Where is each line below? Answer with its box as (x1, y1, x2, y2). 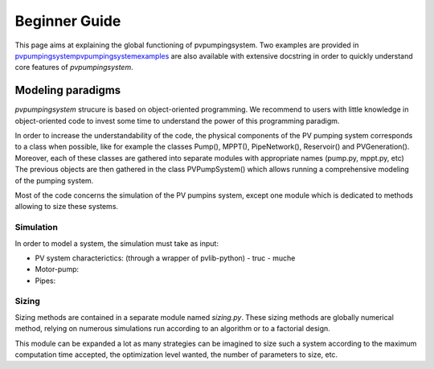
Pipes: (35, 276, 56, 285)
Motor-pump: (35, 264, 80, 274)
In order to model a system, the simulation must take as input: (14, 238, 219, 248)
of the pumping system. (14, 175, 94, 185)
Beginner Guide (14, 12, 121, 30)
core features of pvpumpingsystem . (14, 63, 133, 72)
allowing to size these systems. (14, 202, 119, 211)
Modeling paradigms (14, 84, 121, 97)
